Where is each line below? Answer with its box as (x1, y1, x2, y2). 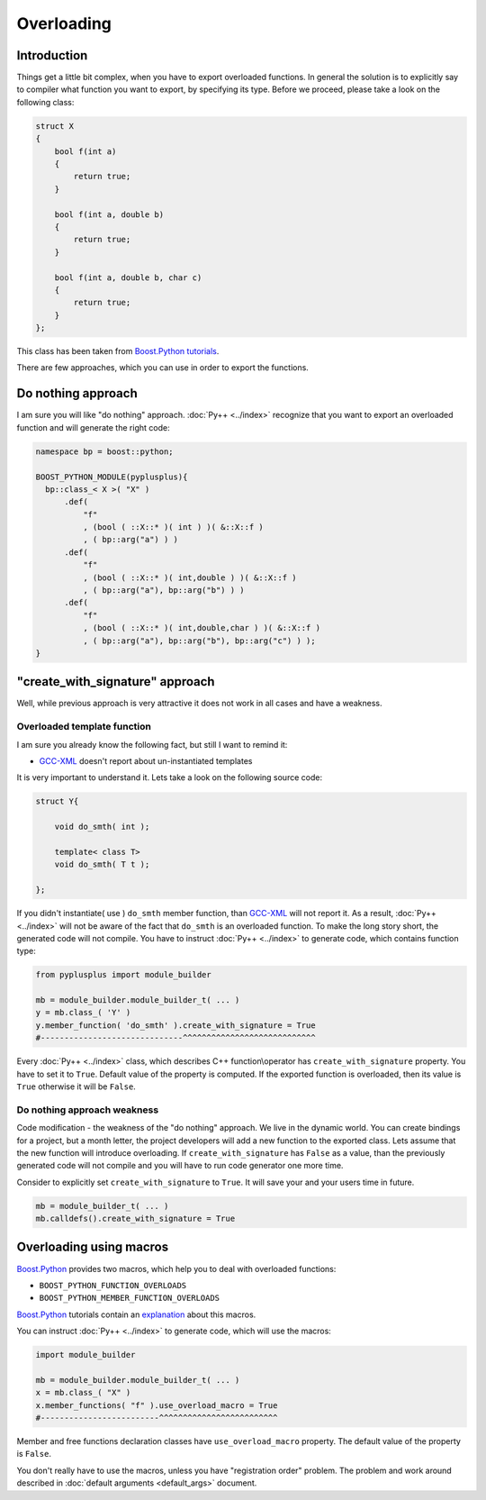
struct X (35, 121, 75, 131)
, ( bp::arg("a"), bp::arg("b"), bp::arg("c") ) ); (82, 635, 316, 646)
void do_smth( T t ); (54, 859, 150, 869)
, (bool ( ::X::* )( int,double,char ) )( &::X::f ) (82, 623, 321, 633)
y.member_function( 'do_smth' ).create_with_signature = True (35, 1020, 316, 1031)
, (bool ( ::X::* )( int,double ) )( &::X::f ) (82, 572, 297, 583)
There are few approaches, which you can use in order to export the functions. (16, 362, 310, 373)
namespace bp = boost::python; (35, 446, 175, 457)
